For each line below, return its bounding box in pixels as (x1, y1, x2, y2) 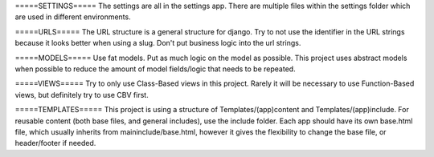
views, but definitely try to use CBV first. (14, 90, 149, 99)
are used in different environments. (14, 12, 132, 22)
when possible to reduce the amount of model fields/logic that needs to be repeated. (14, 64, 297, 74)
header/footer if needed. (14, 139, 96, 148)
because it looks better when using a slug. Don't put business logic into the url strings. (14, 38, 301, 48)
